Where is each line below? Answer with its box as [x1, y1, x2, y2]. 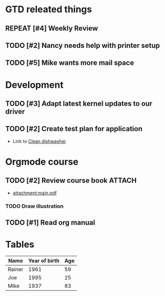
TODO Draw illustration [5, 203, 64, 210]
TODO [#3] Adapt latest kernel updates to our [5, 99, 153, 108]
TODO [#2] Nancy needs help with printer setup [5, 41, 160, 50]
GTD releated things [5, 4, 92, 15]
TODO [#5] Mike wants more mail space [5, 59, 134, 67]
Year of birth [28, 257, 60, 264]
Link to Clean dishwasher [12, 138, 66, 144]
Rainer [8, 266, 23, 273]
